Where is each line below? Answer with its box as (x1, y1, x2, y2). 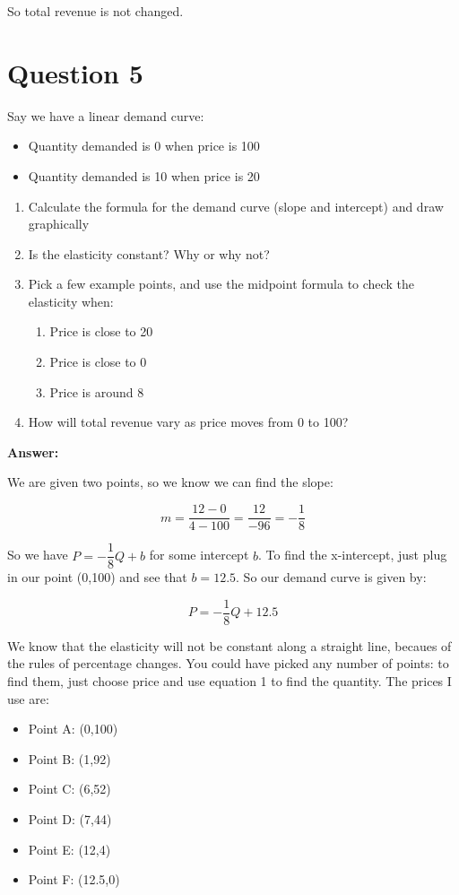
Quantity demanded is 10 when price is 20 (28, 166, 260, 185)
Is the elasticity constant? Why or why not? (28, 244, 270, 263)
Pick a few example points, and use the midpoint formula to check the (28, 274, 414, 293)
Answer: (7, 442, 59, 461)
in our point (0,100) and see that (7, 568, 187, 587)
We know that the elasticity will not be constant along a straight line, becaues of (7, 636, 452, 655)
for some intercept (149, 545, 249, 564)
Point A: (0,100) (28, 719, 118, 738)
